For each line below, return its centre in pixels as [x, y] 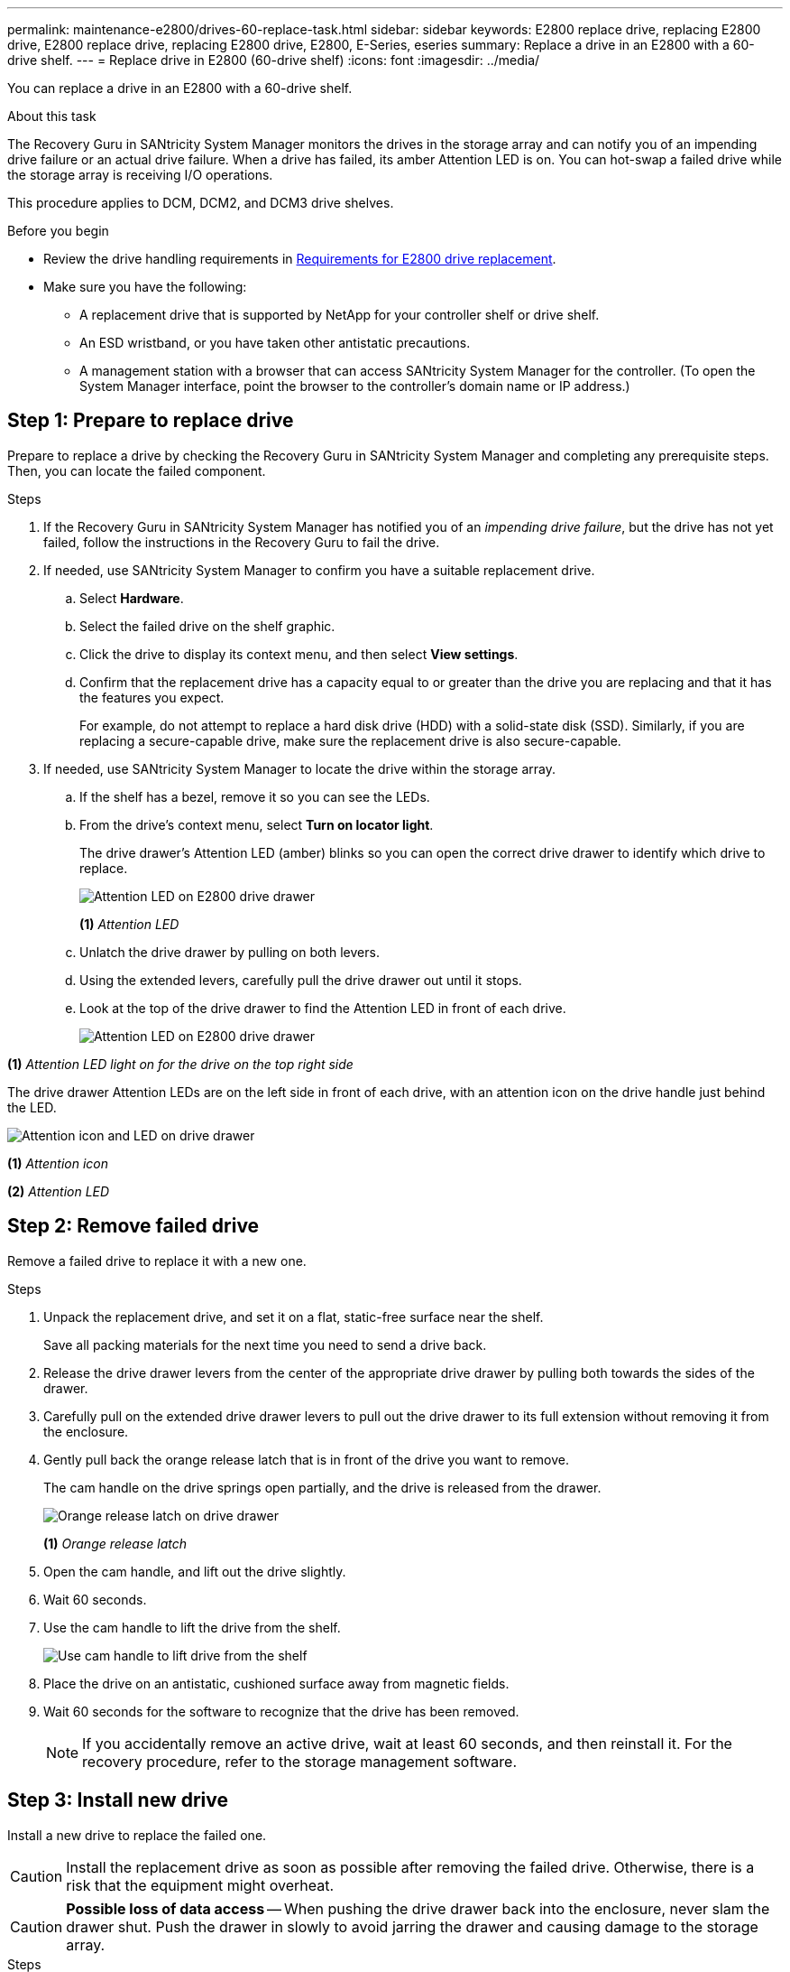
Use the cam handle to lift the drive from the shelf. [192, 1627]
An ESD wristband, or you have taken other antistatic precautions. [275, 343]
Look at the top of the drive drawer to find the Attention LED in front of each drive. [323, 1008]
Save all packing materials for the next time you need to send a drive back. [265, 1344]
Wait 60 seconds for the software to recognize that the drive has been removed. [281, 1711]
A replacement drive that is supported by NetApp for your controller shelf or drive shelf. [340, 315]
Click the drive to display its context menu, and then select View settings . [299, 654]
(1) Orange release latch [115, 1543]
